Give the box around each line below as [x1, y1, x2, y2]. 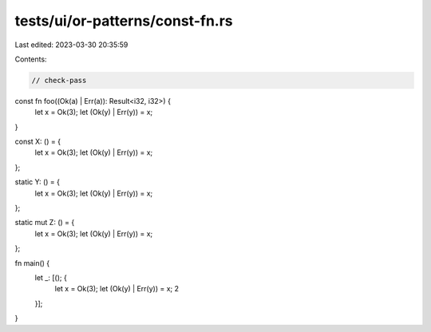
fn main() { [14, 258, 50, 267]
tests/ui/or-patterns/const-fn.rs [14, 12, 233, 30]
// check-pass [31, 76, 87, 85]
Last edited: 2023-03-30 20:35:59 [14, 40, 129, 49]
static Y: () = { [14, 177, 60, 187]
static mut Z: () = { [14, 218, 75, 227]
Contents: [14, 54, 47, 64]
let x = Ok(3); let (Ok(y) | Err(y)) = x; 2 [54, 284, 180, 294]
